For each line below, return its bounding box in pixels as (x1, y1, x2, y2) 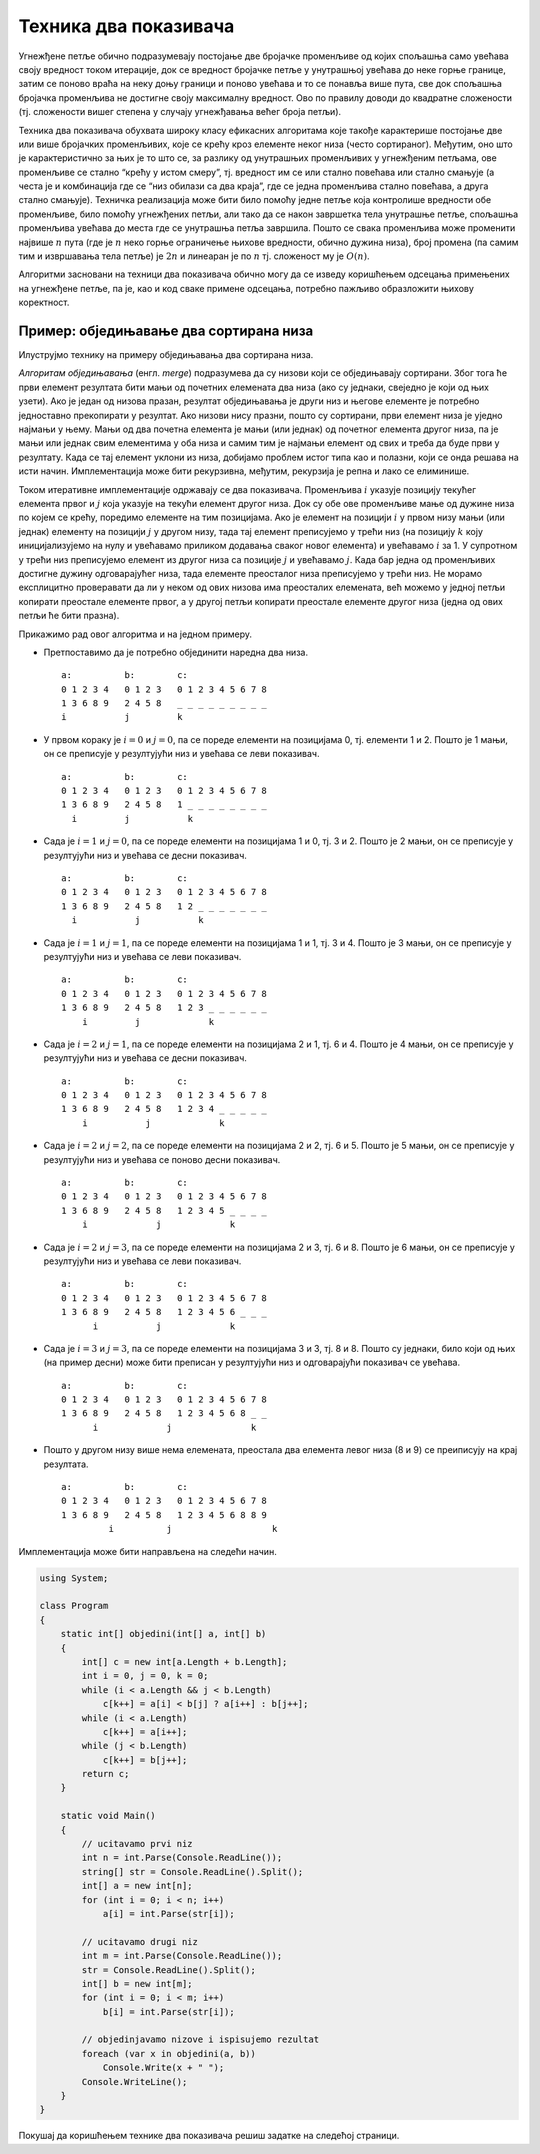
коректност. (18, 296, 70, 309)
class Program (39, 1600, 109, 1612)
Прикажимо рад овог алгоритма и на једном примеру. (18, 628, 252, 640)
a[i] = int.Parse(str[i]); (102, 1908, 235, 1919)
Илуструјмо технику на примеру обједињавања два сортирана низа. (18, 349, 314, 361)
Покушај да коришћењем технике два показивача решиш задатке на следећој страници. (18, 2130, 400, 2142)
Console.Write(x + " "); (102, 2062, 225, 2074)
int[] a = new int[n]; (81, 1880, 194, 1892)
